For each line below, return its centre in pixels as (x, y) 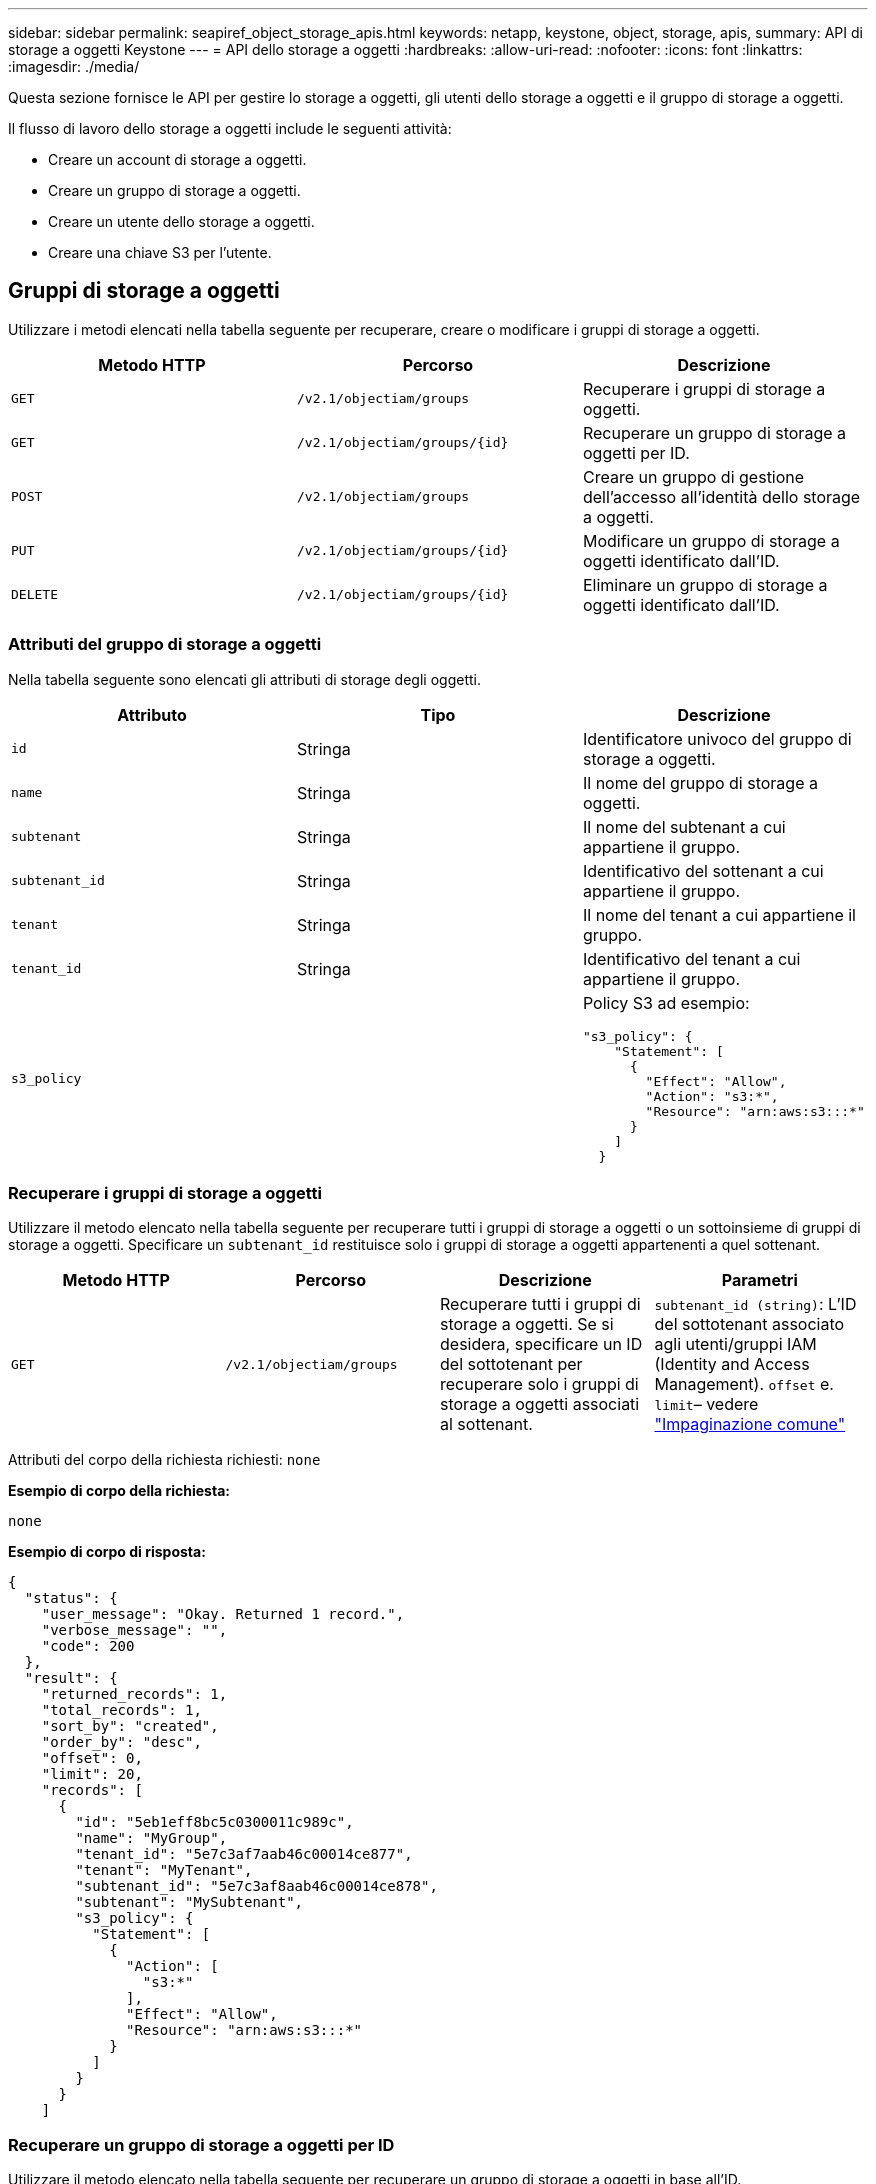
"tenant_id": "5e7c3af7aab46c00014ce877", (244, 1854)
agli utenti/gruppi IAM (735, 1344)
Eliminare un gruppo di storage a (705, 584)
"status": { (71, 1598)
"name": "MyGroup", (151, 1838)
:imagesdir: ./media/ (74, 66)
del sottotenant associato (749, 1324)
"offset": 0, (92, 1758)
